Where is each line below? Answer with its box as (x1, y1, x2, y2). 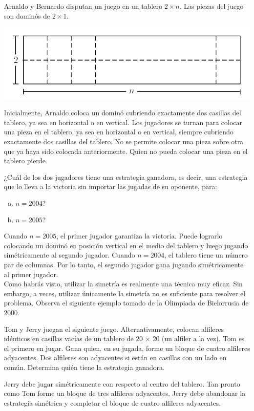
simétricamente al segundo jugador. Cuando (4, 250, 135, 260)
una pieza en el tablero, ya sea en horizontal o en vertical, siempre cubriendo (4, 127, 233, 137)
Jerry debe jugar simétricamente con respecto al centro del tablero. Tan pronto (4, 378, 240, 389)
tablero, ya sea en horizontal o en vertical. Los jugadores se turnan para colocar (4, 117, 243, 127)
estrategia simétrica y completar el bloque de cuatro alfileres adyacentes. (4, 397, 221, 408)
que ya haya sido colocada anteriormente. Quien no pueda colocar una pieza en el (4, 146, 248, 156)
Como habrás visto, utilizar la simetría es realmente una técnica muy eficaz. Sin (4, 279, 243, 289)
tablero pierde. (4, 155, 47, 166)
